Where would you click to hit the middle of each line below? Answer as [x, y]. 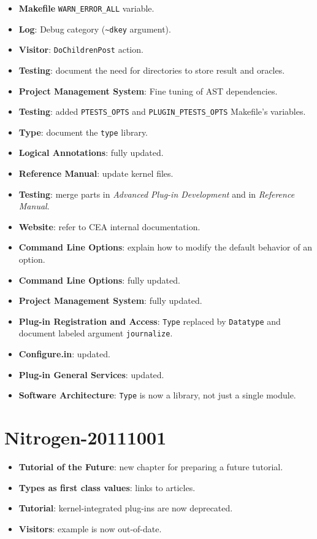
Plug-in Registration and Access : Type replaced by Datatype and [150, 321]
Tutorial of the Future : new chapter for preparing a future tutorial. [151, 467]
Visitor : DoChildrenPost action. [81, 49]
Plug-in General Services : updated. [91, 374]
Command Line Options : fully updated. [99, 280]
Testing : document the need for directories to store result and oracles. [152, 70]
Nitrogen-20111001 [86, 437]
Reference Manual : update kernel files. [96, 173]
